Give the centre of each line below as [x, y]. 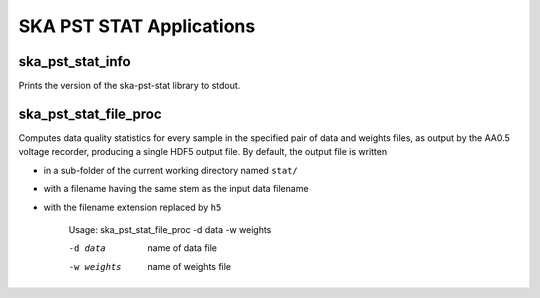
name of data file [182, 248]
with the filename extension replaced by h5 [132, 207]
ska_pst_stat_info [74, 61]
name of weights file [189, 266]
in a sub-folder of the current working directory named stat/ [171, 170]
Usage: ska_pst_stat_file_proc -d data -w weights [170, 229]
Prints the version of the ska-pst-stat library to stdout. [129, 86]
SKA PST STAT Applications [137, 26]
